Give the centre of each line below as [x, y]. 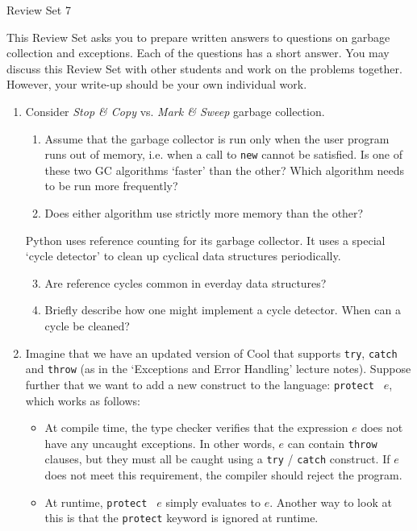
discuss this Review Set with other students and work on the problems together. [204, 68]
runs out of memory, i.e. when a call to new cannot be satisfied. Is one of [224, 154]
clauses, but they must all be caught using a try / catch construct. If [217, 459]
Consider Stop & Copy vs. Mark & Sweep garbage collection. [175, 111]
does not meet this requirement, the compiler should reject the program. [223, 475]
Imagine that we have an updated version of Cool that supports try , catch [211, 353]
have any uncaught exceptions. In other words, [160, 443]
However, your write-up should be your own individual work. [157, 84]
